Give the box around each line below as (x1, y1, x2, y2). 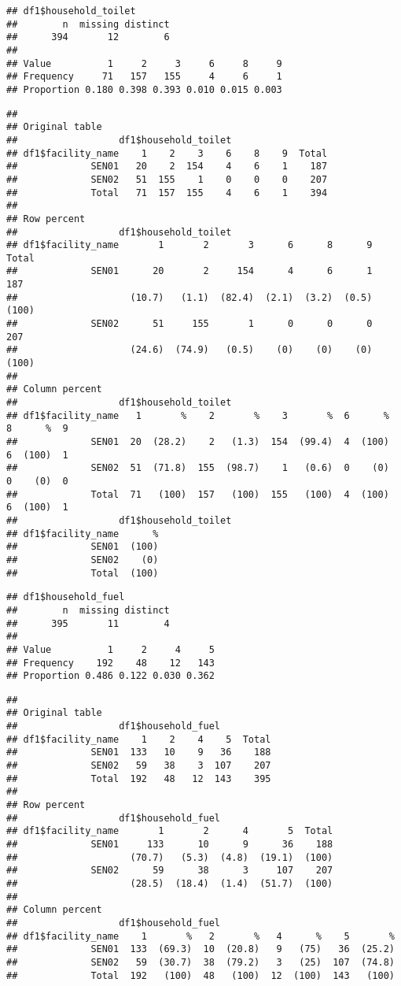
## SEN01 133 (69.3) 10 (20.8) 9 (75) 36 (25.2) (6, 943, 395, 955)
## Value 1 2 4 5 (6, 643, 215, 655)
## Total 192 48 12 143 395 (6, 773, 271, 784)
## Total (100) (6, 567, 159, 579)
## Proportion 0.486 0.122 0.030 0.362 (6, 670, 215, 682)
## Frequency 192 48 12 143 (6, 657, 215, 669)
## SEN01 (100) (6, 541, 159, 553)
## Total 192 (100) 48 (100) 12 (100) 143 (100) (6, 969, 395, 981)
